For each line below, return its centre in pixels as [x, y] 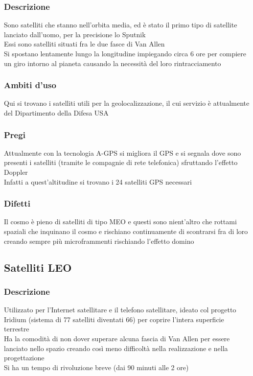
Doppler [16, 172]
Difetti [17, 203]
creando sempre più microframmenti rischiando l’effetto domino [99, 241]
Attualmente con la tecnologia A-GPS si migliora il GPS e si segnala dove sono [123, 153]
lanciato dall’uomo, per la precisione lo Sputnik [75, 34]
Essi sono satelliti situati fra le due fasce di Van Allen [84, 44]
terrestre [17, 329]
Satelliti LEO [38, 267]
